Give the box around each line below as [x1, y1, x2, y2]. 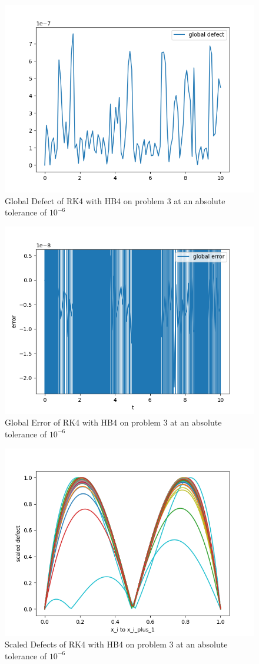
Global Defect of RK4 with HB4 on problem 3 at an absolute [5, 194, 225, 207]
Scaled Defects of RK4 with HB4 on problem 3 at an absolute [5, 638, 228, 650]
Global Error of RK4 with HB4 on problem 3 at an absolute [5, 416, 222, 429]
